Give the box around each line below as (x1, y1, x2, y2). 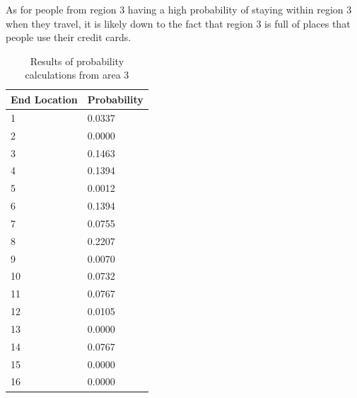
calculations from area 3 (25, 67, 129, 82)
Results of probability (30, 53, 124, 68)
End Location (11, 91, 78, 106)
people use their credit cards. (6, 30, 131, 45)
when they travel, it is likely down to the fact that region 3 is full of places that (6, 16, 351, 30)
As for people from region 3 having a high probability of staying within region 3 (6, 2, 352, 16)
